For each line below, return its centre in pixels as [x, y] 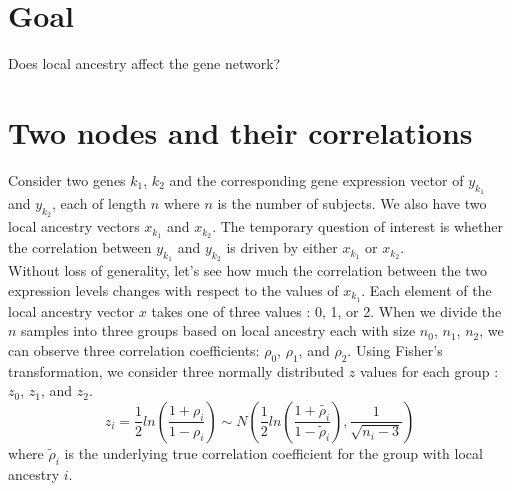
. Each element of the [426, 289]
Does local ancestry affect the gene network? [144, 63]
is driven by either [282, 247]
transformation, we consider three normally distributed [176, 370]
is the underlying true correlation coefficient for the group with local [273, 452]
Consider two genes [67, 179]
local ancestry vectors [74, 226]
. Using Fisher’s [395, 349]
